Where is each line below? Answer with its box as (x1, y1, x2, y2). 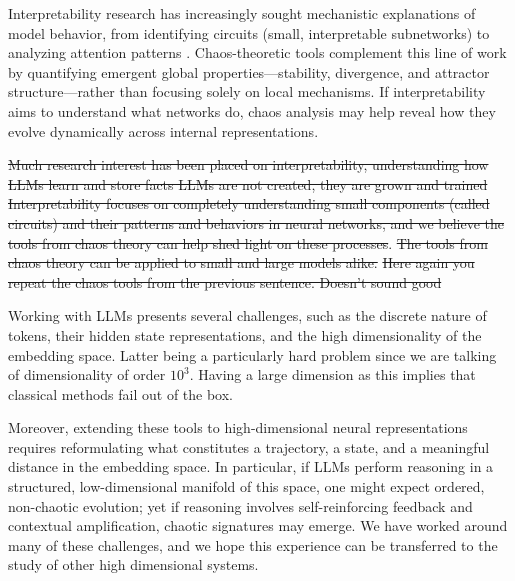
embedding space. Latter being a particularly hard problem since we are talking (8, 344, 497, 365)
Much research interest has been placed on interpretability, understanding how (8, 154, 489, 175)
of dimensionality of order (8, 364, 166, 385)
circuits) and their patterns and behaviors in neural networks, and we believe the (8, 212, 505, 233)
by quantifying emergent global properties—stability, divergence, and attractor (8, 61, 490, 82)
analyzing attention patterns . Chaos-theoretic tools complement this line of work (8, 42, 507, 63)
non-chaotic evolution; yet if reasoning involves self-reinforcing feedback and (8, 495, 473, 516)
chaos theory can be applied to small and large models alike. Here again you (8, 252, 475, 273)
